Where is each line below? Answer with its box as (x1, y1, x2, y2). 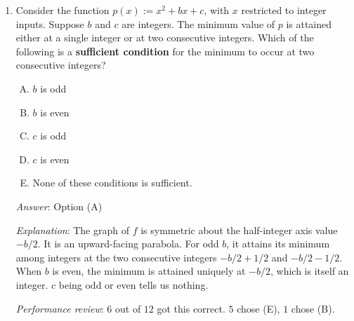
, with (204, 3, 230, 17)
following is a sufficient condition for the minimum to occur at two (15, 43, 315, 58)
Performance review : (15, 301, 104, 315)
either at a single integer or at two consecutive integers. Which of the (15, 30, 314, 45)
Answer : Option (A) (15, 198, 103, 213)
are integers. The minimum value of (122, 16, 275, 31)
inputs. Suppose (15, 16, 84, 31)
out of (114, 301, 141, 315)
